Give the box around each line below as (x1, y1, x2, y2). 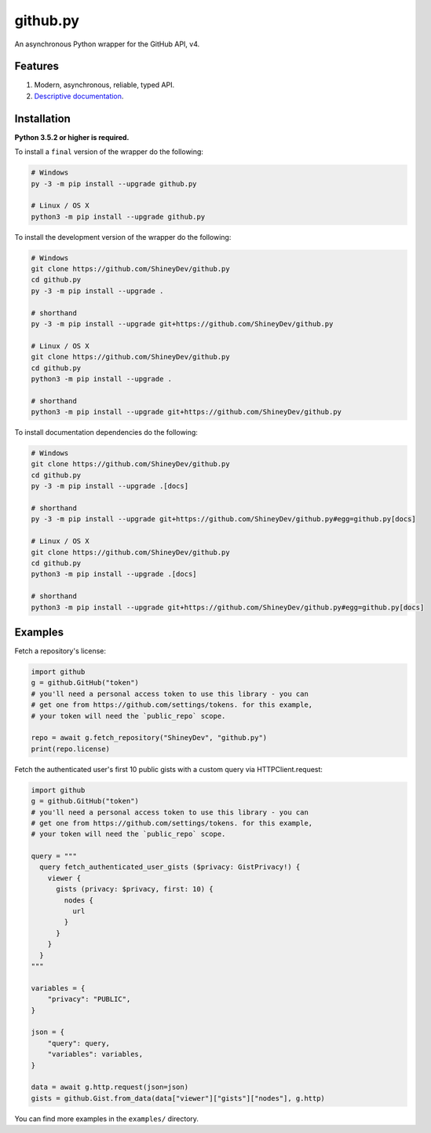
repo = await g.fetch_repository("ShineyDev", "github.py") (31, 734, 268, 742)
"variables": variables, (47, 1050, 144, 1059)
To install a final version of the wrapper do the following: (14, 147, 204, 156)
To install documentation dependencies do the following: (14, 428, 198, 437)
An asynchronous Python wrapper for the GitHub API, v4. (14, 39, 200, 49)
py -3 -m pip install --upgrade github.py (31, 179, 197, 188)
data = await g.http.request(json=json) (31, 1083, 188, 1092)
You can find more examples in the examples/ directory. (14, 1113, 199, 1124)
